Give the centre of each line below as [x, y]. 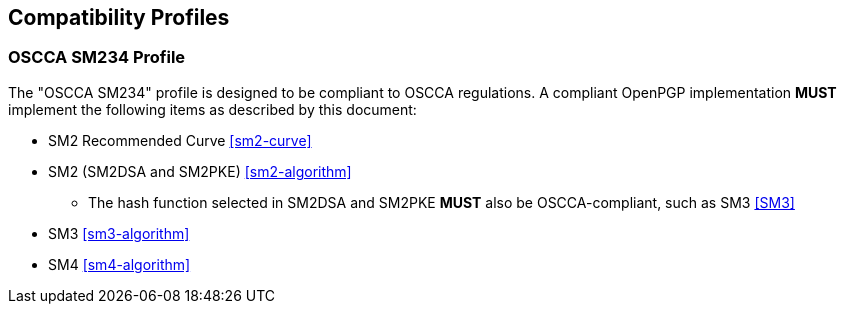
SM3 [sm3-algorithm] [119, 233]
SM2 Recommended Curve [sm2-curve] [180, 140]
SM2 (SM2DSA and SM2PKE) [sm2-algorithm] [200, 171]
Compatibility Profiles [119, 17]
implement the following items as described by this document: [212, 109]
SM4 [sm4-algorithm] [119, 264]
